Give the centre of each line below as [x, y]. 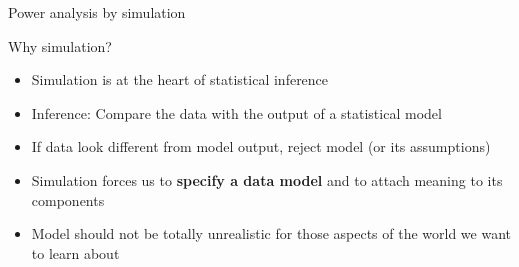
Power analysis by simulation [97, 12]
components [68, 199]
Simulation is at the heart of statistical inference [180, 79]
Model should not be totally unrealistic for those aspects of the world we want [271, 233]
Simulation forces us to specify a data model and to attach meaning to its [267, 179]
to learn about [75, 252]
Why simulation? [60, 45]
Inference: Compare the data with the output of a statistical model [236, 112]
